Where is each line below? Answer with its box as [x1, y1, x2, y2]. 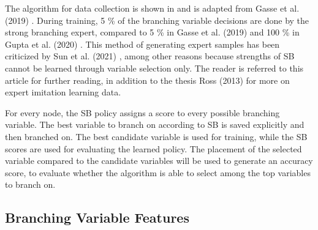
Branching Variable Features [5, 208, 189, 227]
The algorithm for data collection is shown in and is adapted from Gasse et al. [5, 2, 300, 14]
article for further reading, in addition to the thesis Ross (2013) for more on [5, 73, 290, 86]
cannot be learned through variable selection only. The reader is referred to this [5, 61, 304, 74]
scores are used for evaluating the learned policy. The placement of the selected [5, 142, 302, 155]
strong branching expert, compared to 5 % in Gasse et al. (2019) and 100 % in [5, 26, 300, 39]
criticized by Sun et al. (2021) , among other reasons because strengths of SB [5, 50, 295, 62]
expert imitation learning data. [5, 86, 121, 98]
